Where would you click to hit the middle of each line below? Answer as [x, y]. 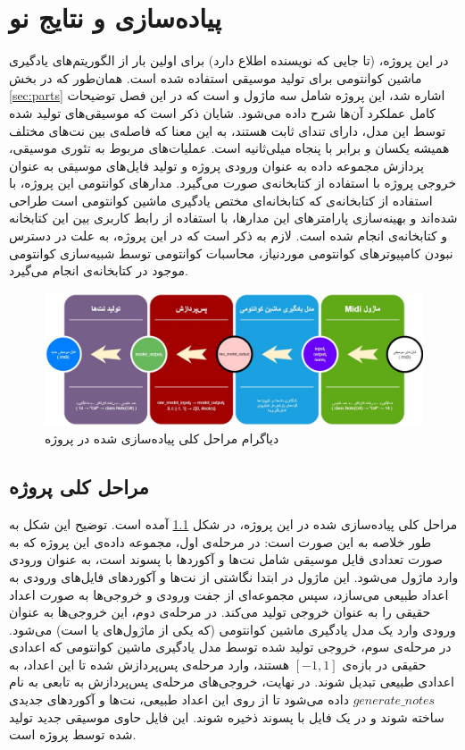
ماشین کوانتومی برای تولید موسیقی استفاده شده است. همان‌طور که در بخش [216, 77]
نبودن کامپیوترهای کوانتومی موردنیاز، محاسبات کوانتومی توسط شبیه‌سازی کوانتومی [231, 253]
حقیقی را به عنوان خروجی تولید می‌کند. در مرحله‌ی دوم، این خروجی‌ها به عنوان [220, 612]
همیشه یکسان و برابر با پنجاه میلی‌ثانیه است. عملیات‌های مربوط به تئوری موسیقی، [229, 148]
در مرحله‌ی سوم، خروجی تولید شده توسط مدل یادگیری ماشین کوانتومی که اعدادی [230, 647]
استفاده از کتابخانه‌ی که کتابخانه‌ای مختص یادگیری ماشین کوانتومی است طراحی [221, 200]
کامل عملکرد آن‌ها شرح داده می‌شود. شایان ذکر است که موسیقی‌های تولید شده [223, 112]
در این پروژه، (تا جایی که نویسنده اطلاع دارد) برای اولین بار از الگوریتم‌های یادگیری [229, 60]
